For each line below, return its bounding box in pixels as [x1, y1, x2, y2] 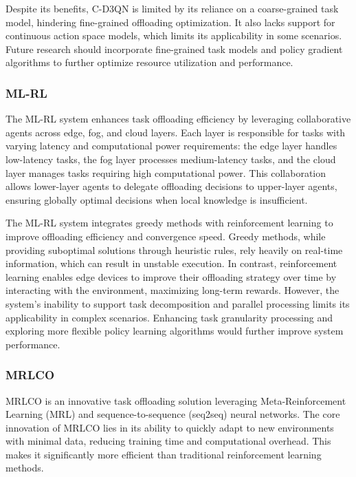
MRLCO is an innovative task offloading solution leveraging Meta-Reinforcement [5, 393, 346, 407]
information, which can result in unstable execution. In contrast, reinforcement [5, 256, 337, 271]
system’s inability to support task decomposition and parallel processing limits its [5, 296, 350, 310]
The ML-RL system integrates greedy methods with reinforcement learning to [5, 215, 333, 230]
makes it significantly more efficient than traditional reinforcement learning [5, 447, 322, 461]
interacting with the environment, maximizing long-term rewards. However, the [5, 283, 340, 297]
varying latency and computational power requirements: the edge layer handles [5, 138, 337, 153]
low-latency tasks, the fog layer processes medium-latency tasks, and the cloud [5, 151, 336, 166]
